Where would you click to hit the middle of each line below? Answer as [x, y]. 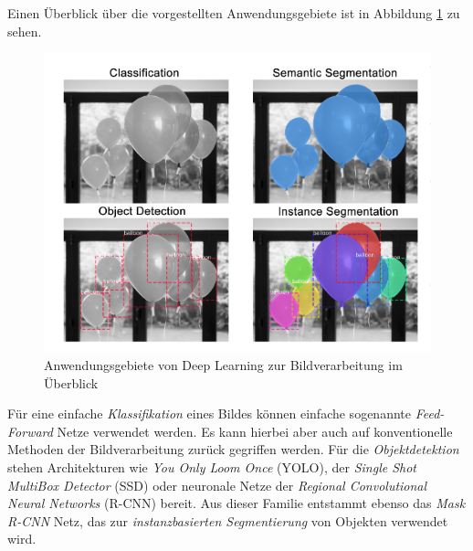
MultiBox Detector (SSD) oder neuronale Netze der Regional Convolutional [217, 485]
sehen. [25, 31]
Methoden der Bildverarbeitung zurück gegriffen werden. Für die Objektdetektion [233, 449]
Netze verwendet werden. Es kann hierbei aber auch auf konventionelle [255, 431]
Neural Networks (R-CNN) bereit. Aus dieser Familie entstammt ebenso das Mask [236, 503]
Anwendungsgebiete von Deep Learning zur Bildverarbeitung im [223, 365]
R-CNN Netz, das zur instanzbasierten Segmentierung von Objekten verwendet [228, 520]
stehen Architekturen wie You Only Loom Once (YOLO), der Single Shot [212, 467]
